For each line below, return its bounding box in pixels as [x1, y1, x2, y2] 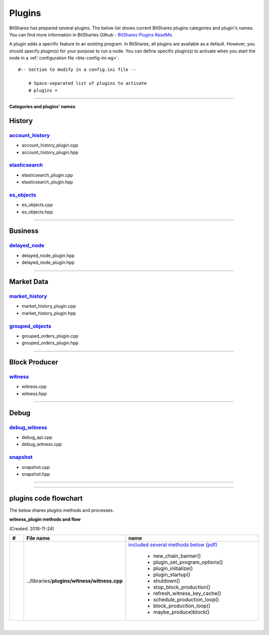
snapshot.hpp [21, 471, 50, 477]
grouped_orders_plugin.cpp [21, 333, 79, 339]
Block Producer [9, 358, 58, 367]
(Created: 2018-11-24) [9, 525, 54, 531]
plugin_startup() [153, 571, 191, 578]
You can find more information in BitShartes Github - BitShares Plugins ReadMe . [9, 31, 173, 37]
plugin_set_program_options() [153, 559, 223, 566]
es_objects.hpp [21, 209, 53, 214]
